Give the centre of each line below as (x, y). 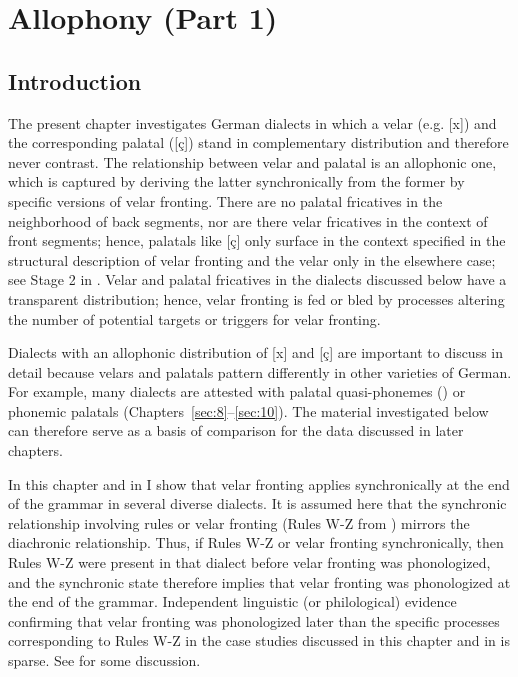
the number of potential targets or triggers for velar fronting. (194, 318)
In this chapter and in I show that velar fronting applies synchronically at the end (259, 483)
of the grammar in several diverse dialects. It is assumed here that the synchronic (257, 503)
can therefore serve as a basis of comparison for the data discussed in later (236, 430)
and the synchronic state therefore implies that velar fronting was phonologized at (259, 581)
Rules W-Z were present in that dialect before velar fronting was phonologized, (249, 562)
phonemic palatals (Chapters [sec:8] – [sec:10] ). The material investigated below (248, 410)
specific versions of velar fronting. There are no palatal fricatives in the (225, 200)
